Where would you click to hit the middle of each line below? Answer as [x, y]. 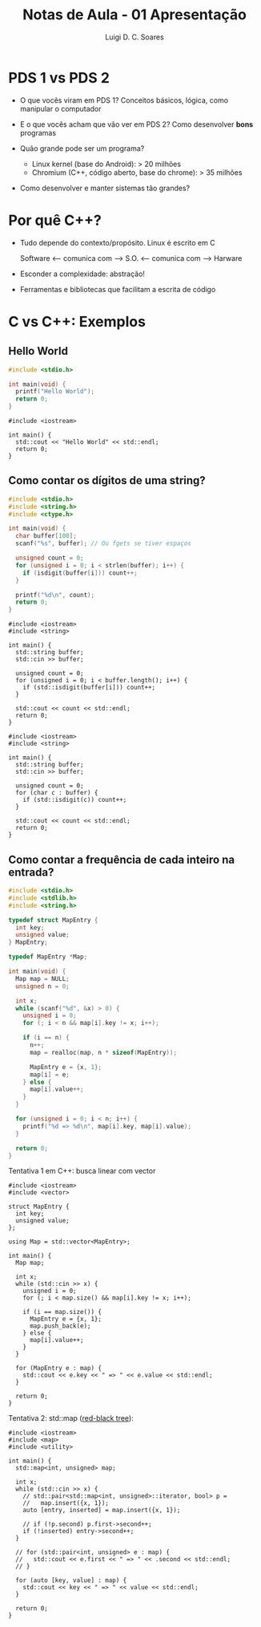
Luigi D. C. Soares [135, 37]
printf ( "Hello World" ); [55, 392]
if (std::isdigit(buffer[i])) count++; [89, 688]
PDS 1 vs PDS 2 [59, 77]
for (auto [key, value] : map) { [71, 1580]
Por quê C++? [55, 220]
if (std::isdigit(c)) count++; [75, 800]
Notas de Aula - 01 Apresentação [135, 15]
